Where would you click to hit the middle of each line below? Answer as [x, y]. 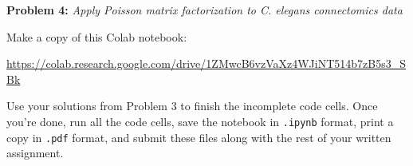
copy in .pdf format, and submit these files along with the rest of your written [199, 137]
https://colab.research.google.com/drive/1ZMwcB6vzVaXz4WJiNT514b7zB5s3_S [206, 63]
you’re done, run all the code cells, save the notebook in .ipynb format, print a [200, 121]
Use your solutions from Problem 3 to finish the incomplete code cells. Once [192, 106]
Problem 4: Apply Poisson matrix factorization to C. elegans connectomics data [205, 10]
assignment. [35, 153]
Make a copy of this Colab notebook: [97, 36]
